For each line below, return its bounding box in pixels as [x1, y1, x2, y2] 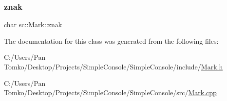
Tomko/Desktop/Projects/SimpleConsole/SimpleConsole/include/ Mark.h [4, 62, 223, 71]
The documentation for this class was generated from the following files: [4, 35, 219, 46]
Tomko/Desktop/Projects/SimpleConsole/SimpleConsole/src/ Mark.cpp [4, 87, 217, 98]
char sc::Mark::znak [4, 19, 62, 30]
